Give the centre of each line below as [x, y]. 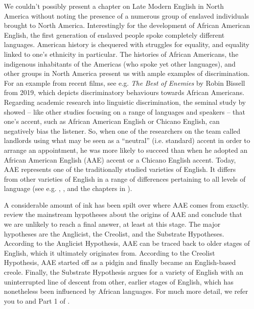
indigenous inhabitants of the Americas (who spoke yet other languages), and [120, 63]
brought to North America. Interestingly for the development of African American [127, 25]
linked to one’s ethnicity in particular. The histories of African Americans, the [121, 54]
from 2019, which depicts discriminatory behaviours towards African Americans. [124, 92]
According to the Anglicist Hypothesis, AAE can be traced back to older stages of [127, 243]
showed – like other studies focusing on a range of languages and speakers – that [125, 111]
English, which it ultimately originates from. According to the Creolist [110, 252]
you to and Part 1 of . [37, 300]
